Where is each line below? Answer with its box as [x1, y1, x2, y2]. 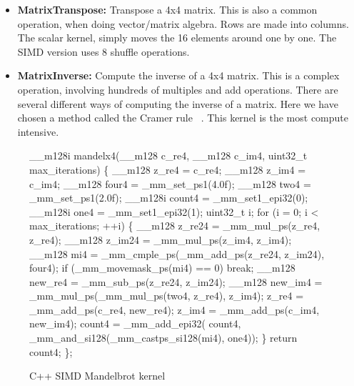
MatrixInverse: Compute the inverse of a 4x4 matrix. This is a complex [17, 68, 340, 83]
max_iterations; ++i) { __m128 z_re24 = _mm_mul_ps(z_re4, [29, 218, 320, 233]
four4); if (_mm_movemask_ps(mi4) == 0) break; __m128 [29, 260, 295, 275]
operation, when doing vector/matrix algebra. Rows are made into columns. [17, 16, 349, 31]
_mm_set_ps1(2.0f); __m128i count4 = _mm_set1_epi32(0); [29, 190, 308, 205]
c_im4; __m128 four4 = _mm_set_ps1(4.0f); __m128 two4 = [29, 176, 311, 191]
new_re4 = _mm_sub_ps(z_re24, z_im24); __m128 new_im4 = [29, 274, 323, 289]
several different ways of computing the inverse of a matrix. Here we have [17, 96, 338, 111]
